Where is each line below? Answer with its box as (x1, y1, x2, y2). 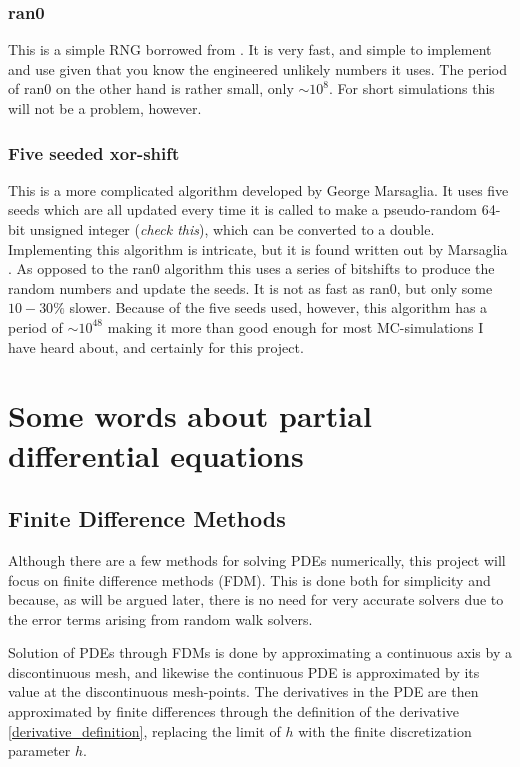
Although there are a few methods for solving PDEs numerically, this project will (8, 549, 506, 570)
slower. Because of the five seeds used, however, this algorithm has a (69, 297, 488, 318)
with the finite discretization (298, 720, 472, 741)
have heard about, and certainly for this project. (8, 336, 304, 357)
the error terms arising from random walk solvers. (8, 608, 313, 629)
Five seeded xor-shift (8, 140, 180, 165)
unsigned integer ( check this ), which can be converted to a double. (29, 219, 435, 239)
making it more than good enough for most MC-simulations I (107, 316, 484, 337)
